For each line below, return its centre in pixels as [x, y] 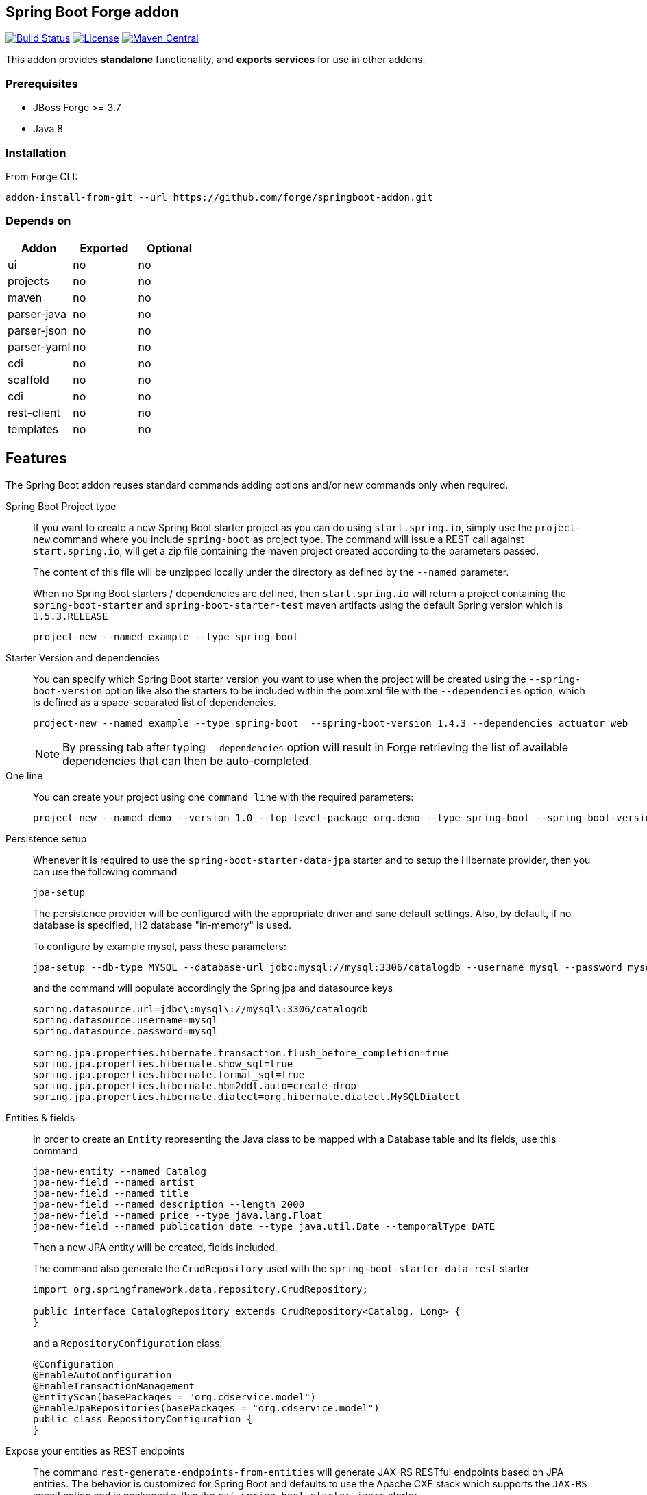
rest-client [34, 412]
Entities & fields [40, 1117]
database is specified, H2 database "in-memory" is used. [162, 925]
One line [24, 775]
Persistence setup [46, 838]
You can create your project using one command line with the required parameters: [223, 797]
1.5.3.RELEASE [71, 616]
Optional [170, 248]
